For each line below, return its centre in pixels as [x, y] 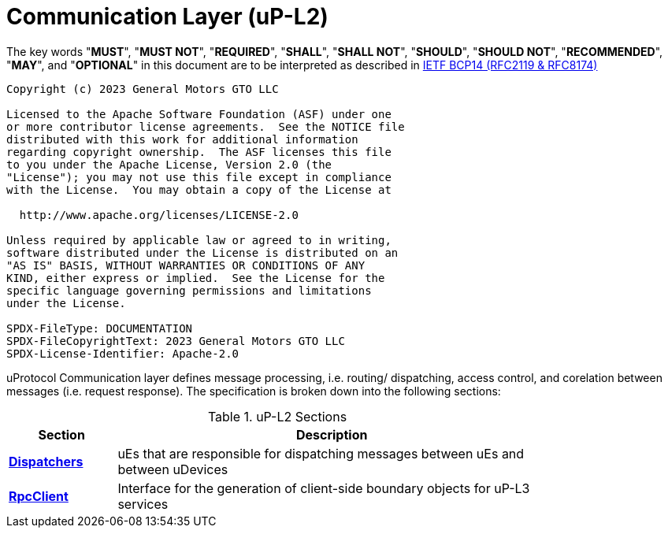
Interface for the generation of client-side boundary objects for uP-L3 [324, 488]
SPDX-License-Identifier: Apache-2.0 [123, 353]
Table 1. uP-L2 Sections [277, 416]
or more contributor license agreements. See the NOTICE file [206, 126]
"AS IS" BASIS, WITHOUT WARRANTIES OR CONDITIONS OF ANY [186, 265]
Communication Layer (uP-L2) [167, 17]
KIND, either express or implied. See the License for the [196, 278]
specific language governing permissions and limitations [189, 290]
